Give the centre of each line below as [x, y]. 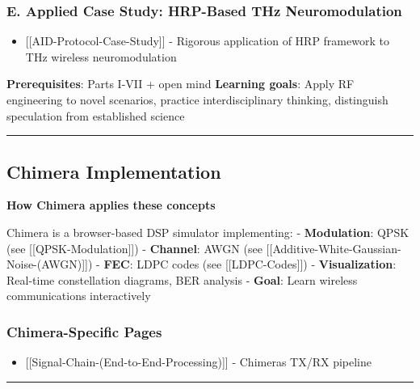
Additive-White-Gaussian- [337, 248]
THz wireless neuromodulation [101, 56]
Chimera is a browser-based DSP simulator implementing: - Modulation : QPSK [208, 232]
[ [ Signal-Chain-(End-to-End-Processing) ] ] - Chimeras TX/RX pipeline [198, 362]
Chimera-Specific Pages [84, 331]
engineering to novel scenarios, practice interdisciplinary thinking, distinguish [197, 99]
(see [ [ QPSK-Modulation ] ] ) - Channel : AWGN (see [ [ [140, 248]
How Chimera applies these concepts [111, 205]
